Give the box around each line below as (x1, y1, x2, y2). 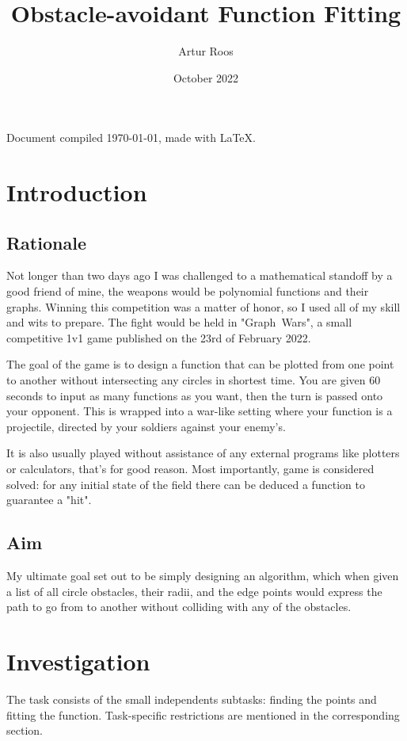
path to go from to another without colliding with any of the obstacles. (6, 598, 352, 615)
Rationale (6, 230, 86, 254)
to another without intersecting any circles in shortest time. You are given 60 (6, 372, 381, 388)
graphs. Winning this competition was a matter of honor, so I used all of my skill (6, 298, 401, 315)
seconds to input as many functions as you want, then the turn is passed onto (6, 387, 383, 403)
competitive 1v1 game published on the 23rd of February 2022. (6, 329, 311, 346)
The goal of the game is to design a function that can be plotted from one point (6, 356, 394, 372)
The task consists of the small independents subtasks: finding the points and (6, 690, 377, 707)
